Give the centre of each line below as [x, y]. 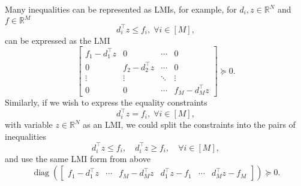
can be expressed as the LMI [58, 40]
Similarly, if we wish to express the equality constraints [106, 102]
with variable [29, 124]
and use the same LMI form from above [78, 158]
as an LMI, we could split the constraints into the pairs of [189, 124]
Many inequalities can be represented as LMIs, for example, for [121, 9]
